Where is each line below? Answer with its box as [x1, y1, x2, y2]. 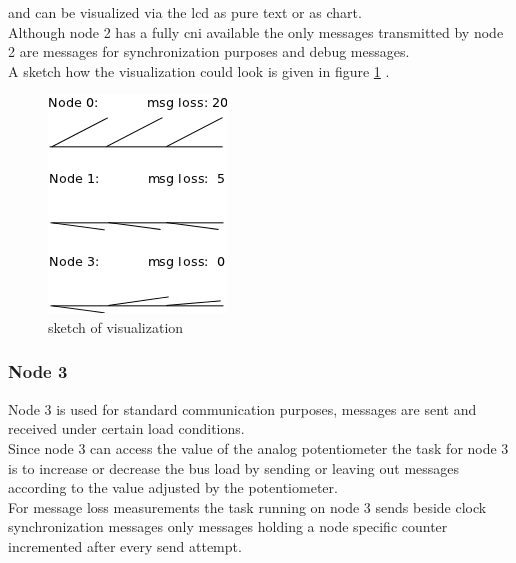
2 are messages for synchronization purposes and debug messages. [8, 41, 410, 62]
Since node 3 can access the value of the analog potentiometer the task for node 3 [8, 437, 509, 458]
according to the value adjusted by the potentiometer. [8, 477, 338, 498]
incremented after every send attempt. [8, 535, 242, 556]
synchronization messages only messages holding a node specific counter [8, 516, 448, 537]
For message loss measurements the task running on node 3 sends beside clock [8, 496, 487, 517]
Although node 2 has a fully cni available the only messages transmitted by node [8, 21, 504, 42]
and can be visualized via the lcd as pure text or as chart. [8, 2, 362, 22]
